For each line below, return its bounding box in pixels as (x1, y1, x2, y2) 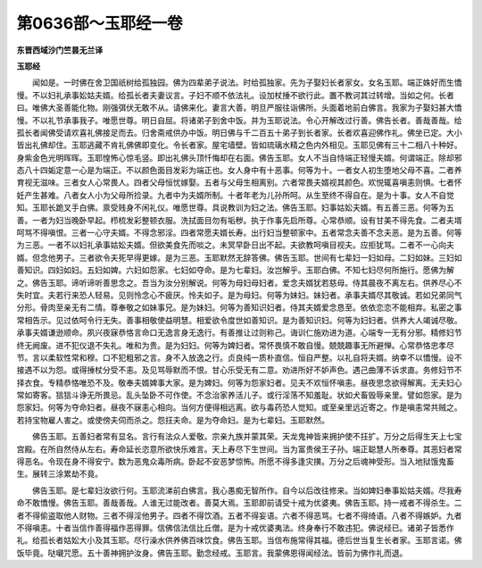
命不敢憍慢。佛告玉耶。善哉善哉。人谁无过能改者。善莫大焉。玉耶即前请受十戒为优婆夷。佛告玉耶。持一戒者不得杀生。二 (16, 497, 462, 508)
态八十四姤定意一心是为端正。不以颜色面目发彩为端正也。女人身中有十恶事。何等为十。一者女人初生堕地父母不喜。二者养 (16, 165, 462, 176)
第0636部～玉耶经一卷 (16, 13, 183, 33)
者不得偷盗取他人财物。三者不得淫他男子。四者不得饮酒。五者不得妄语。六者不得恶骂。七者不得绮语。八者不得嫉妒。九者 (16, 510, 462, 521)
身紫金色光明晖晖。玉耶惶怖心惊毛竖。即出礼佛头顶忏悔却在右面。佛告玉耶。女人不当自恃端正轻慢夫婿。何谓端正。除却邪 (16, 152, 462, 163)
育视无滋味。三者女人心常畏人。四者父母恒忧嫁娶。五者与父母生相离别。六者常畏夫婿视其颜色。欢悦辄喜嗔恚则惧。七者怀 (16, 177, 462, 188)
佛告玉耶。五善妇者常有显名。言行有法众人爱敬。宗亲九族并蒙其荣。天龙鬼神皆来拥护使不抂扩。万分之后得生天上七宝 (31, 431, 462, 442)
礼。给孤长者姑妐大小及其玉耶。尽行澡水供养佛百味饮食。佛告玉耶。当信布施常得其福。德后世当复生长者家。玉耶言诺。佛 (16, 535, 462, 546)
